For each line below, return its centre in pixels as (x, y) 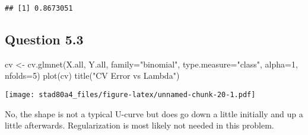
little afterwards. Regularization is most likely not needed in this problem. (139, 125)
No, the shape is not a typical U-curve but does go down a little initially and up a (154, 113)
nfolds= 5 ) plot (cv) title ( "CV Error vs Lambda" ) (92, 75)
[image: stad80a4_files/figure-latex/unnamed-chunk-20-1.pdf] (130, 95)
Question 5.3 (44, 39)
